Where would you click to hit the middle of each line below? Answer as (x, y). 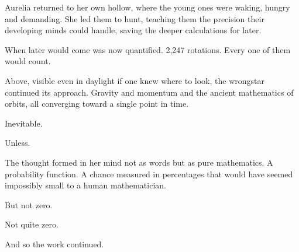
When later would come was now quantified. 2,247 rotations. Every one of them (148, 49)
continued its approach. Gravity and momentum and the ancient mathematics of (149, 92)
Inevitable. (24, 123)
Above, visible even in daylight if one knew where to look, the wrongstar (135, 80)
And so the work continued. (54, 244)
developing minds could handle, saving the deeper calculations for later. (133, 30)
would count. (28, 61)
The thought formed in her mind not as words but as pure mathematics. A (139, 162)
